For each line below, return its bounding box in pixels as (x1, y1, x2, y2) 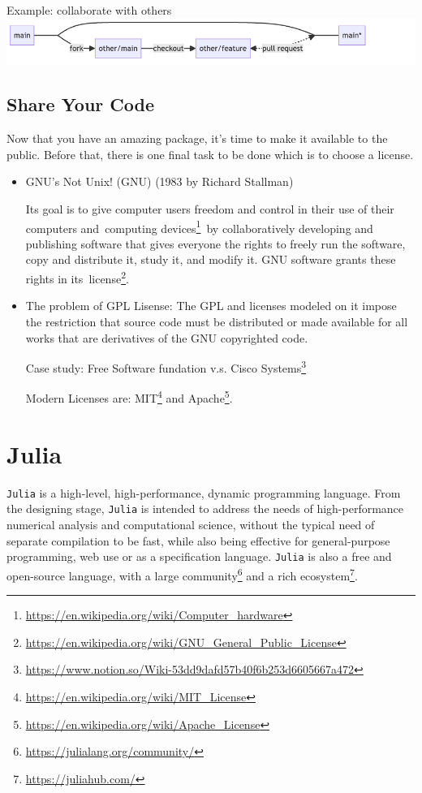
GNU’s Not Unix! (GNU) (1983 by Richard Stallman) (25, 173, 294, 190)
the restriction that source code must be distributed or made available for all (25, 312, 408, 330)
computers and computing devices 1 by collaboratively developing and (25, 217, 373, 236)
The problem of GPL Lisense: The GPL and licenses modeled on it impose (25, 297, 397, 314)
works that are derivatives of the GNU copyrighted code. (25, 329, 308, 346)
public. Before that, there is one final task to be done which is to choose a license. (6, 145, 414, 162)
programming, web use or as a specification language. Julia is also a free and (6, 548, 392, 565)
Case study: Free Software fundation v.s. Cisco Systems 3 (25, 357, 307, 376)
